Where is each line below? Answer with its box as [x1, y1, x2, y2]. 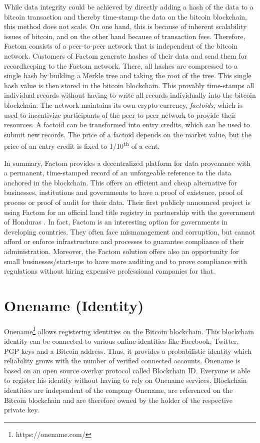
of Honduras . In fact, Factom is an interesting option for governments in [4, 216, 228, 227]
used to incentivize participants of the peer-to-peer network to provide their [4, 109, 236, 120]
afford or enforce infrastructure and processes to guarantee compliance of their [4, 236, 244, 247]
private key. [4, 404, 39, 415]
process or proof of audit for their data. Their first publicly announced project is [4, 196, 251, 207]
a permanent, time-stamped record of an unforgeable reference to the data [4, 167, 231, 178]
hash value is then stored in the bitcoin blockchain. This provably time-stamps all [4, 80, 254, 90]
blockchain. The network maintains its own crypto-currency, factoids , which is [4, 99, 242, 110]
